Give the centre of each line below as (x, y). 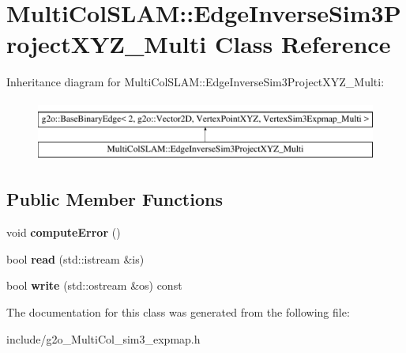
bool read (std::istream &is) (75, 258)
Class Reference (303, 44)
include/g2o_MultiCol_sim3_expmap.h (103, 338)
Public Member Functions (115, 199)
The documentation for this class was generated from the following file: (178, 312)
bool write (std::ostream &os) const (94, 285)
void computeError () (64, 232)
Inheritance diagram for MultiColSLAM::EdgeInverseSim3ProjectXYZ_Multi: (195, 82)
